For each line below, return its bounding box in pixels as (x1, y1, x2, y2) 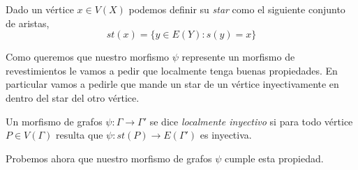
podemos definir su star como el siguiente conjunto (128, 2, 345, 16)
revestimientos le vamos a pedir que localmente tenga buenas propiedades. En (6, 63, 338, 77)
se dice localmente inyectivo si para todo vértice (149, 114, 353, 128)
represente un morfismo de (181, 49, 295, 64)
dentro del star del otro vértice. (6, 90, 140, 105)
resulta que (56, 127, 103, 142)
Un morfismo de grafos (6, 114, 103, 128)
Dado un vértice (6, 2, 74, 16)
